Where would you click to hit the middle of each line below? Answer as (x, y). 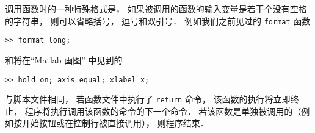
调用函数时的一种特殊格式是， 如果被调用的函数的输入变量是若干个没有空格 (156, 9)
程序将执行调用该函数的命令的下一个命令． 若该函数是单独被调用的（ (163, 111)
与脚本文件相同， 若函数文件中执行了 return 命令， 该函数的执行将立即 (148, 99)
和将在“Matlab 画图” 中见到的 (64, 59)
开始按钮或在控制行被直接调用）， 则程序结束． (115, 123)
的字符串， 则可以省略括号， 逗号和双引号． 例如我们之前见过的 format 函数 (158, 20)
